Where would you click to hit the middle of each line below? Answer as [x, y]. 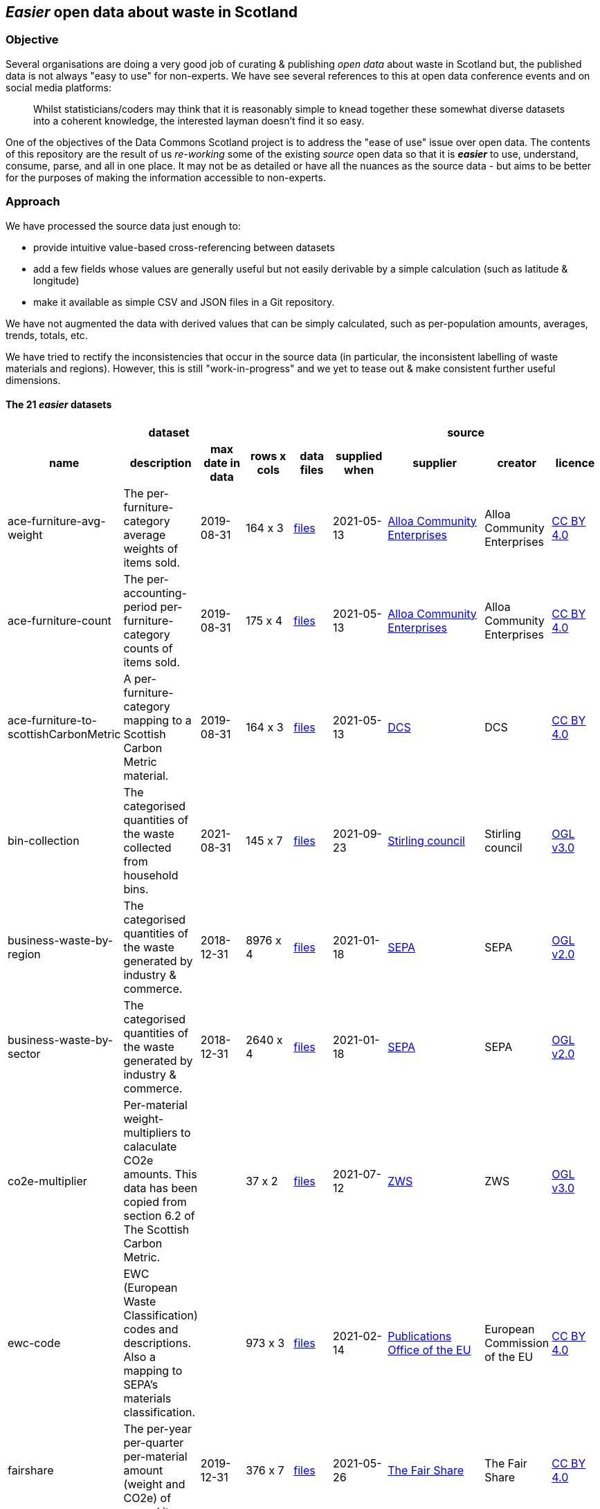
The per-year [158, 1428]
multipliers [151, 1132]
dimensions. [33, 380]
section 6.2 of [159, 1215]
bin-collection [44, 840]
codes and [151, 1329]
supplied [359, 456]
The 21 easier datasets [59, 405]
